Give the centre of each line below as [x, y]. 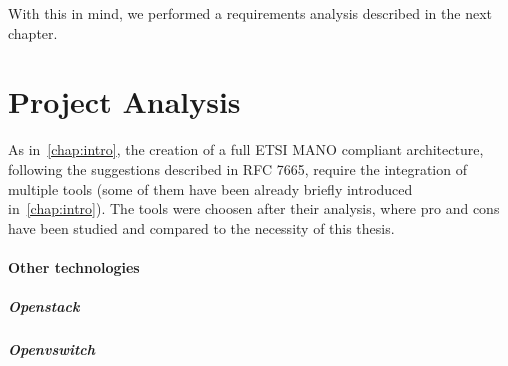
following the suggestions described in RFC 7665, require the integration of [237, 168]
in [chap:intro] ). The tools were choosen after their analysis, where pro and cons [254, 208]
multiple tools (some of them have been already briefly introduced [210, 188]
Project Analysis [124, 101]
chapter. [33, 32]
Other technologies [74, 266]
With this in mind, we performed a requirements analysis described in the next [250, 13]
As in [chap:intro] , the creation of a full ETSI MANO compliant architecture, [246, 149]
